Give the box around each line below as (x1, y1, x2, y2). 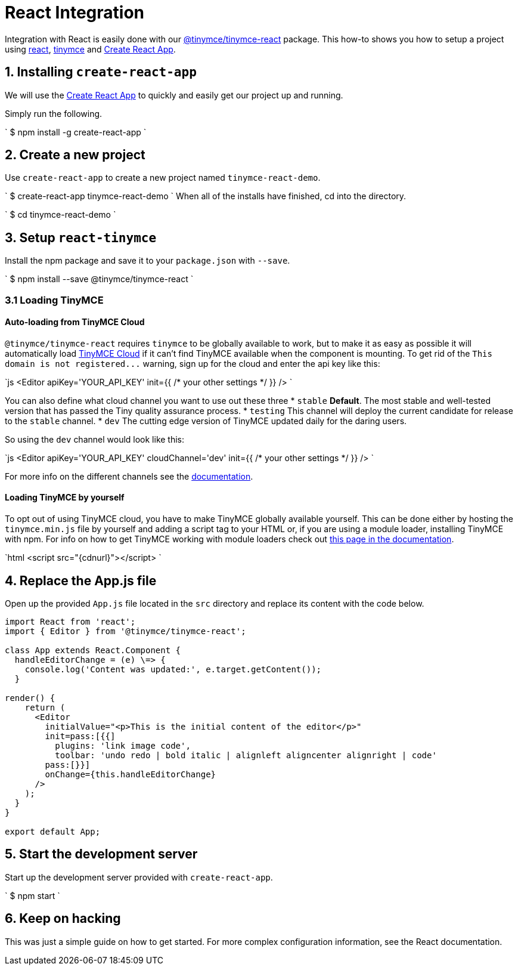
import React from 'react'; (5, 616, 136, 626)
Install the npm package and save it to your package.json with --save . (5, 255, 290, 266)
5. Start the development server (5, 847, 198, 862)
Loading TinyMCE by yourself (5, 492, 125, 503)
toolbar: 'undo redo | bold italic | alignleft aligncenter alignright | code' (55, 750, 437, 760)
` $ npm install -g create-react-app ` (5, 126, 147, 137)
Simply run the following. (5, 108, 103, 119)
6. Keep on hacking (5, 911, 121, 926)
